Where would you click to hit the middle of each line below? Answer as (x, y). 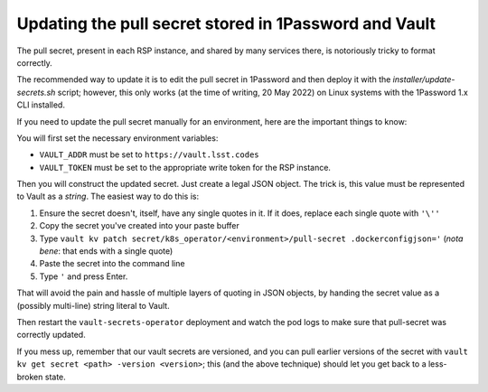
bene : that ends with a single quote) (106, 251)
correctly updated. (51, 335)
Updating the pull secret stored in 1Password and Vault (226, 23)
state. (56, 377)
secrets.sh (36, 92)
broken (30, 377)
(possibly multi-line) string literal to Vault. (94, 305)
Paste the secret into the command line (112, 264)
